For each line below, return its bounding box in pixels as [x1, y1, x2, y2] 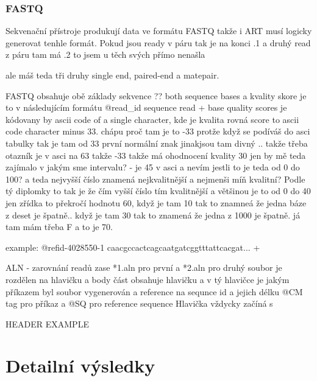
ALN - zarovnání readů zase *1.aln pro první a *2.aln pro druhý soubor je [5, 261, 282, 274]
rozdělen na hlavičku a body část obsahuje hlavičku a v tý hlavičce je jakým [5, 273, 290, 285]
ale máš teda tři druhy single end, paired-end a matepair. [5, 69, 219, 81]
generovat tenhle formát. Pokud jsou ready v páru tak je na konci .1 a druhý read [5, 36, 311, 49]
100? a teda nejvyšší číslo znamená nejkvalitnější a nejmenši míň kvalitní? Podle [5, 172, 305, 185]
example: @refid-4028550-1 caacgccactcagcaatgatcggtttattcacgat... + [5, 240, 260, 253]
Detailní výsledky [5, 353, 155, 378]
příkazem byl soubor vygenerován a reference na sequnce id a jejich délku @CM [5, 285, 303, 298]
